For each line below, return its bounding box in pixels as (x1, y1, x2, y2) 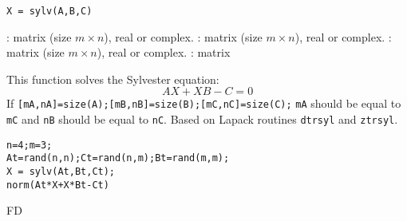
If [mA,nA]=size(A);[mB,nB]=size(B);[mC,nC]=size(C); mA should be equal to (6, 95, 401, 112)
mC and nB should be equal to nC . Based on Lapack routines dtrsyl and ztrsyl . (6, 111, 398, 128)
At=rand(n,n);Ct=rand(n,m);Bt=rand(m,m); (6, 152, 230, 164)
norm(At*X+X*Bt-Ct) (6, 179, 109, 191)
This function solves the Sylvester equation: (6, 70, 219, 87)
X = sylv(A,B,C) (6, 6, 93, 17)
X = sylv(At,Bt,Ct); (6, 166, 116, 178)
